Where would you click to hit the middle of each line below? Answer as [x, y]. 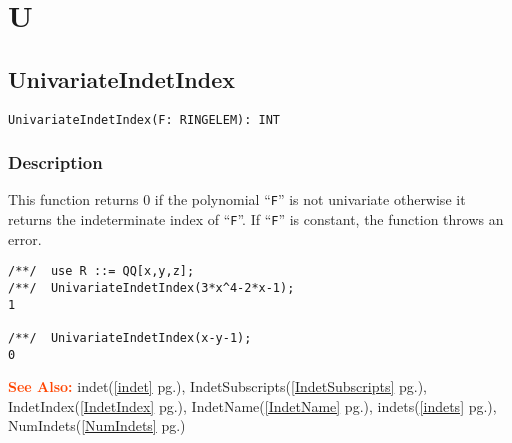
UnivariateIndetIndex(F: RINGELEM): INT [144, 119]
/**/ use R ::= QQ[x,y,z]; [101, 271]
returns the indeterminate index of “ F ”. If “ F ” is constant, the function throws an [256, 219]
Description [55, 162]
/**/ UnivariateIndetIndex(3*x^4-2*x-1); [151, 288]
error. [25, 238]
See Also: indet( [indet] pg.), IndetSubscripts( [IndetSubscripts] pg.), [217, 386]
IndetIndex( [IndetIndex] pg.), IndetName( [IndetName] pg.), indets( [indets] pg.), [252, 405]
